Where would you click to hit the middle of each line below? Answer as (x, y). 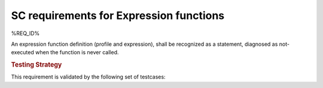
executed (22, 52)
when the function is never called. (77, 52)
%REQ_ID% (25, 33)
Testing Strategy (36, 65)
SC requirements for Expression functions (118, 15)
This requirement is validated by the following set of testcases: (88, 77)
